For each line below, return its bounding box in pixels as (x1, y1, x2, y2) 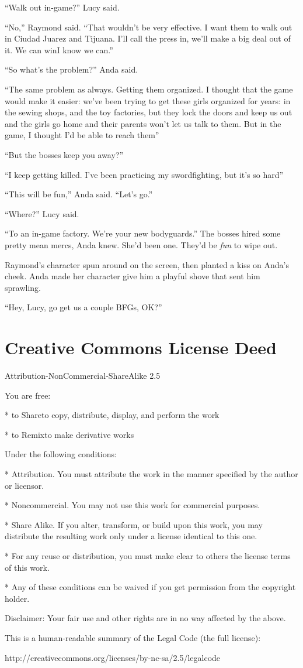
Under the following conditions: (5, 448, 117, 460)
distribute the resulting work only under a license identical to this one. (5, 530, 257, 542)
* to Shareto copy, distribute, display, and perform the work (5, 409, 220, 421)
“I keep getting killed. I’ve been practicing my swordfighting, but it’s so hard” (5, 168, 284, 180)
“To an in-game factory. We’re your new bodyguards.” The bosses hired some (5, 227, 281, 239)
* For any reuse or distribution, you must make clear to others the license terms (5, 549, 291, 561)
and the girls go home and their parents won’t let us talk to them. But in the (5, 117, 281, 129)
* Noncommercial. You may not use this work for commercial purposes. (5, 499, 260, 511)
